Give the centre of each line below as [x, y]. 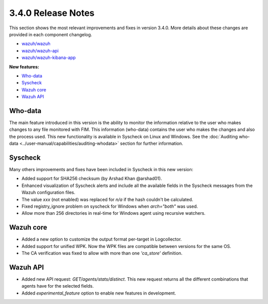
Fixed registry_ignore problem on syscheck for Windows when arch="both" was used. [110, 206]
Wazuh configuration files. [48, 192]
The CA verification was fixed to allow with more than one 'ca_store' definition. [102, 253]
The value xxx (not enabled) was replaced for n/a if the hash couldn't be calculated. [107, 199]
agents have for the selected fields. [58, 286]
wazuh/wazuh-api [40, 51]
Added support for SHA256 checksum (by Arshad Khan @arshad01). [92, 179]
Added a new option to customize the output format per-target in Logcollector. [102, 239]
